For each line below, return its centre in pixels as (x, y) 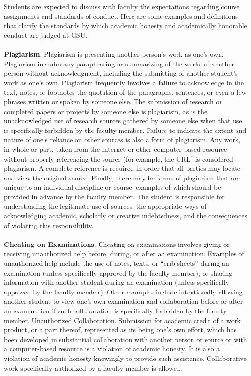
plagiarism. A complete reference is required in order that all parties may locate (122, 168)
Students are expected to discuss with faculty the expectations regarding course (122, 6)
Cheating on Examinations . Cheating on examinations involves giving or (117, 244)
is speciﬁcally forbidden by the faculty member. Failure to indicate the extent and (125, 130)
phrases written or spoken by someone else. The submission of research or (113, 101)
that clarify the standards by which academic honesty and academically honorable (125, 25)
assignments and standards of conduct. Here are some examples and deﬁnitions (121, 16)
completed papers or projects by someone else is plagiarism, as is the (106, 111)
